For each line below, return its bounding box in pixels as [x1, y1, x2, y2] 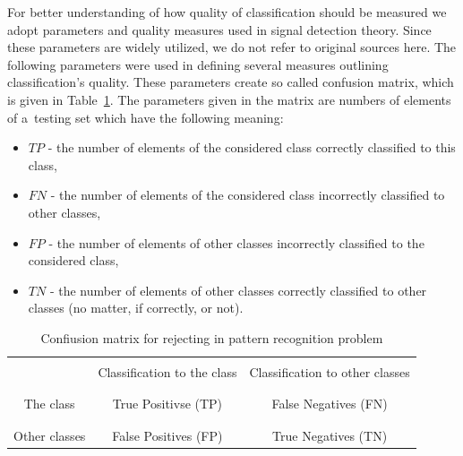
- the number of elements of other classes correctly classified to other [49, 280, 427, 299]
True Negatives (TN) [272, 426, 388, 444]
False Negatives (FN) [271, 394, 388, 413]
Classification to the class [98, 363, 237, 381]
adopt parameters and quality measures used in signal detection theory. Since [7, 20, 432, 39]
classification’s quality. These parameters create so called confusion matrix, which [7, 73, 454, 91]
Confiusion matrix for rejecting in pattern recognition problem [40, 328, 383, 347]
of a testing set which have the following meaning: [7, 108, 284, 126]
